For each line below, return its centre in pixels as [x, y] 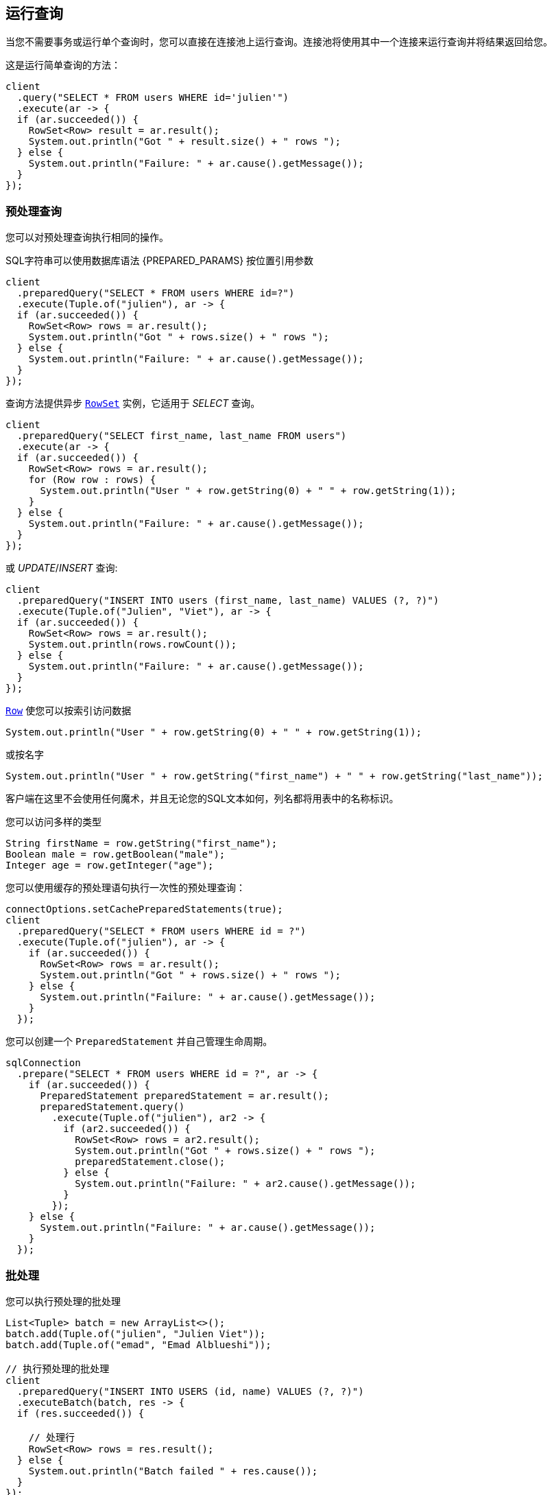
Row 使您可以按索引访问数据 [69, 711]
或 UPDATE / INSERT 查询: [62, 568]
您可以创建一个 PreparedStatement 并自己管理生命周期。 [139, 1041]
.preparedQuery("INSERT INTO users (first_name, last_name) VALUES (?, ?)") [228, 601]
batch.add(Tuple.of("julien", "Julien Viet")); [136, 1333]
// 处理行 [52, 1437]
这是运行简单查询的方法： [63, 65]
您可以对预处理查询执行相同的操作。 [87, 237]
